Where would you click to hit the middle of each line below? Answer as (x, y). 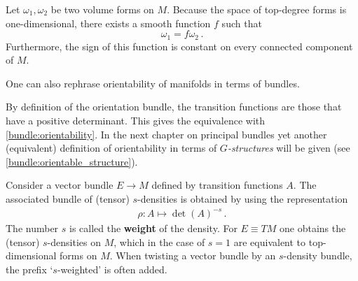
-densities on (74, 242)
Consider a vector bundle (60, 185)
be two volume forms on (102, 9)
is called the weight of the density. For (153, 228)
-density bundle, (318, 255)
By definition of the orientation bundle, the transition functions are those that (174, 107)
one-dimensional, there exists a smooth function (108, 23)
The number (32, 228)
